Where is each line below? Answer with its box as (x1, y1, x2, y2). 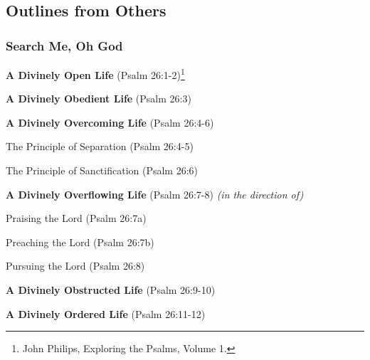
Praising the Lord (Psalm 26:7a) (6, 211, 147, 226)
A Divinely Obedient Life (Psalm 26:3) (6, 91, 191, 106)
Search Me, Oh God (6, 36, 123, 54)
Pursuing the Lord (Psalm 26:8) (6, 258, 145, 273)
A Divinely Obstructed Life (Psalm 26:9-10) (6, 282, 216, 297)
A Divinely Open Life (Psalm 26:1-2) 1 (6, 65, 185, 82)
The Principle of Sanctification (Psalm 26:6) (6, 163, 199, 178)
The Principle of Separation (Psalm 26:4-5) (6, 139, 194, 154)
